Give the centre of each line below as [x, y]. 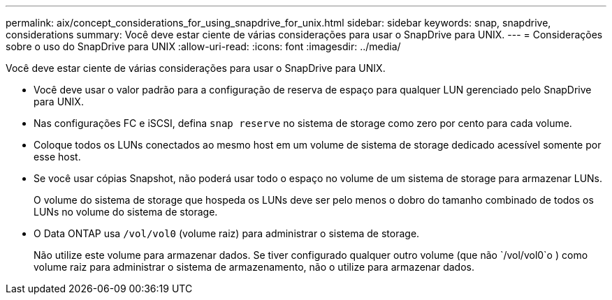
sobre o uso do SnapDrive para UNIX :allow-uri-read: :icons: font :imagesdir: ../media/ [203, 46]
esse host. [57, 157]
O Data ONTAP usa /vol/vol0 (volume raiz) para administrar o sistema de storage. [227, 233]
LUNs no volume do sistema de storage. [126, 212]
